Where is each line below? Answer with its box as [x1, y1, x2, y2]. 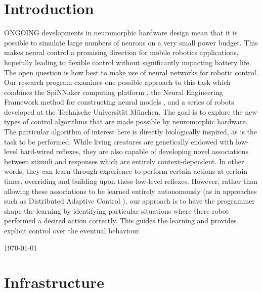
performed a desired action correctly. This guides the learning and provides [4, 215, 237, 226]
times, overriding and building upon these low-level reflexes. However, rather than [4, 176, 257, 186]
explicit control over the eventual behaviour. [4, 225, 141, 235]
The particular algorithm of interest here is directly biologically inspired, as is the [4, 126, 257, 137]
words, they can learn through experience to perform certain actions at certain [4, 166, 248, 176]
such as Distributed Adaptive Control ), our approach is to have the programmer [4, 196, 255, 206]
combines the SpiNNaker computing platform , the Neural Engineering [4, 86, 223, 97]
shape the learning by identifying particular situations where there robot [4, 205, 229, 216]
